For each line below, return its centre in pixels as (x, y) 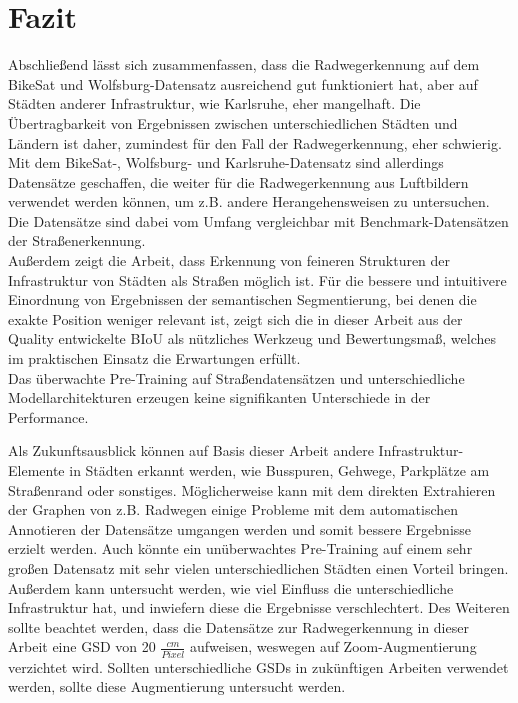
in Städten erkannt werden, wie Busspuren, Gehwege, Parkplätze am (279, 470)
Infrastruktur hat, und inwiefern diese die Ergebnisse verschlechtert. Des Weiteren (259, 607)
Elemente (36, 470)
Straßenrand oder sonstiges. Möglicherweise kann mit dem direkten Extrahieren (252, 489)
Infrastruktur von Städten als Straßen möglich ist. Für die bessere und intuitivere (257, 279)
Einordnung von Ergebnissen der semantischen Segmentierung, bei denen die (242, 299)
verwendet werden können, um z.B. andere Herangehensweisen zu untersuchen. (249, 201)
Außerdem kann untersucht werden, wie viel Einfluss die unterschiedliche (231, 587)
